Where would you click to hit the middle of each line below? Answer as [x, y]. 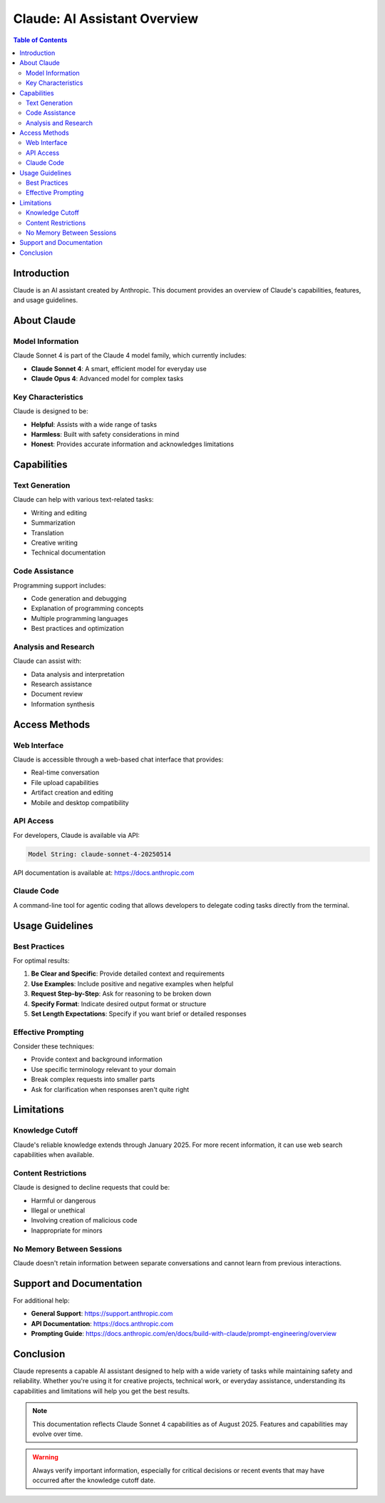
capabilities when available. [53, 1155]
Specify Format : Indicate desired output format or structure [119, 1003]
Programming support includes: [60, 585]
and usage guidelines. [46, 300]
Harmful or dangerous [63, 1200]
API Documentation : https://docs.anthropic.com [102, 1323]
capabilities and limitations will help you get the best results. [102, 1391]
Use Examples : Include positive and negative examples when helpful [132, 983]
